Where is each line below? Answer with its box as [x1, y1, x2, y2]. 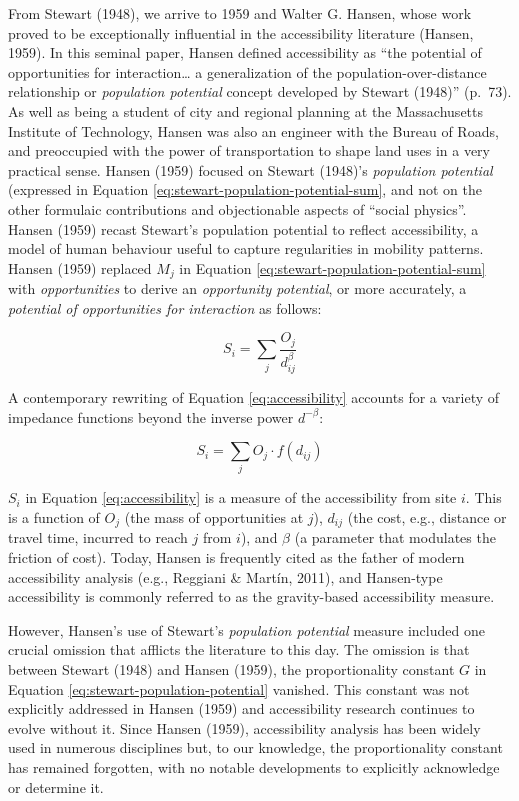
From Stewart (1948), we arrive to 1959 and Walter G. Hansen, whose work [8, 3, 472, 23]
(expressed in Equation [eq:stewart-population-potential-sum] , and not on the [8, 179, 482, 200]
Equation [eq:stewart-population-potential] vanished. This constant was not [8, 678, 470, 699]
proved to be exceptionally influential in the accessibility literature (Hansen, [8, 22, 474, 43]
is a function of [8, 507, 100, 528]
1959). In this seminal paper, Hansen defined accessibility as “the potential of [8, 42, 482, 63]
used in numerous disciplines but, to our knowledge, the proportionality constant [8, 737, 503, 758]
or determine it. [8, 776, 104, 797]
